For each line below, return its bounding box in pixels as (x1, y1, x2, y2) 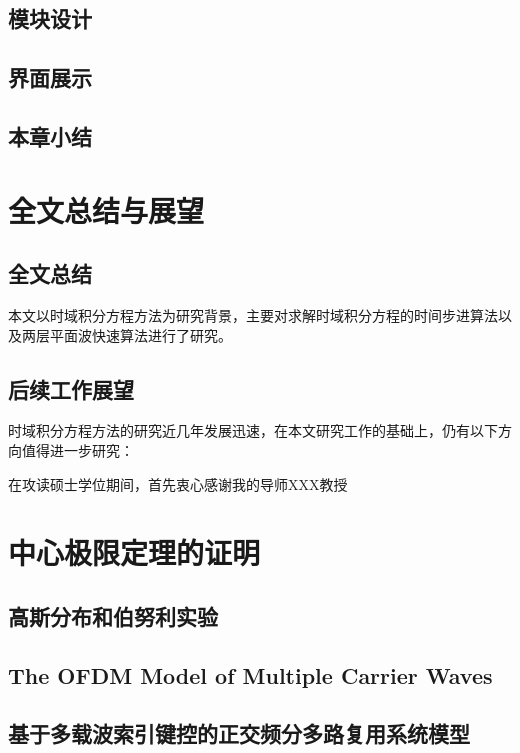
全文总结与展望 (8, 189, 205, 230)
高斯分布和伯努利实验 (8, 600, 218, 631)
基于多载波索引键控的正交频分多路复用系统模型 (8, 718, 470, 749)
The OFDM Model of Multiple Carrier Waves (8, 659, 493, 690)
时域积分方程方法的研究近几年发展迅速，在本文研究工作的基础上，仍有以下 (8, 420, 498, 441)
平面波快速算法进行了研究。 (49, 324, 232, 345)
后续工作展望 (8, 373, 134, 404)
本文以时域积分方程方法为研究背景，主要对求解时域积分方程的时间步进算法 (8, 304, 498, 325)
